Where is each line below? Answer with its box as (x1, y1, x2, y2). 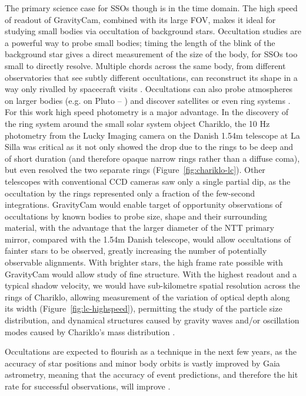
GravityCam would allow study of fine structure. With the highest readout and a (5, 267, 297, 280)
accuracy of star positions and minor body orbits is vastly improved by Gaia (5, 356, 280, 369)
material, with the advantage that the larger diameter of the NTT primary (5, 221, 274, 234)
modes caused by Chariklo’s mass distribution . (5, 325, 175, 338)
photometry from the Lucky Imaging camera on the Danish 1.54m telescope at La (5, 129, 300, 141)
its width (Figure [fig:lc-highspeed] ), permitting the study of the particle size (5, 302, 282, 315)
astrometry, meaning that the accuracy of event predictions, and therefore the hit (5, 368, 298, 381)
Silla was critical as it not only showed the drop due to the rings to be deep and (5, 140, 294, 153)
